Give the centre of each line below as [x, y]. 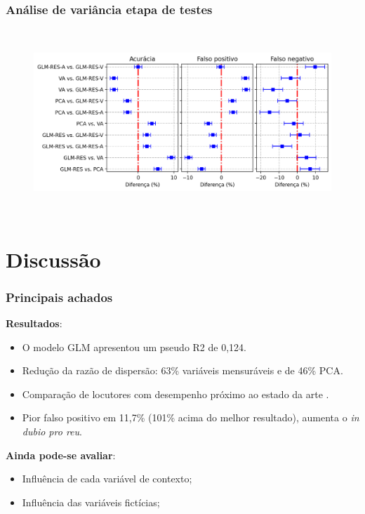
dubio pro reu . [52, 431]
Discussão [53, 259]
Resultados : [34, 323]
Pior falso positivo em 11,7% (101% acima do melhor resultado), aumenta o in [191, 417]
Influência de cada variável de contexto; [107, 479]
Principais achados [59, 297]
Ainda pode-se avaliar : [61, 455]
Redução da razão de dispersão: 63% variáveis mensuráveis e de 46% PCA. [182, 370]
